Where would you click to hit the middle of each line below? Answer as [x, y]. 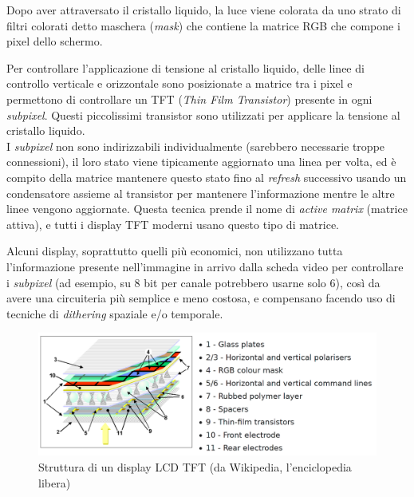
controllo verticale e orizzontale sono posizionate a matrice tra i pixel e [179, 83]
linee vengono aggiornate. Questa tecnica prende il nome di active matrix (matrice [207, 209]
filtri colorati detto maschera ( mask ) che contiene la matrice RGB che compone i [203, 25]
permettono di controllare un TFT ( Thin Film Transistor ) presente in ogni [189, 99]
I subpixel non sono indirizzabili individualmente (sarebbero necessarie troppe [196, 146]
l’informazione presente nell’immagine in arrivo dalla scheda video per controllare [205, 266]
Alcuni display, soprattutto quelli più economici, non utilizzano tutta [175, 251]
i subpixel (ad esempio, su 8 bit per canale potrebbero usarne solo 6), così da [193, 282]
